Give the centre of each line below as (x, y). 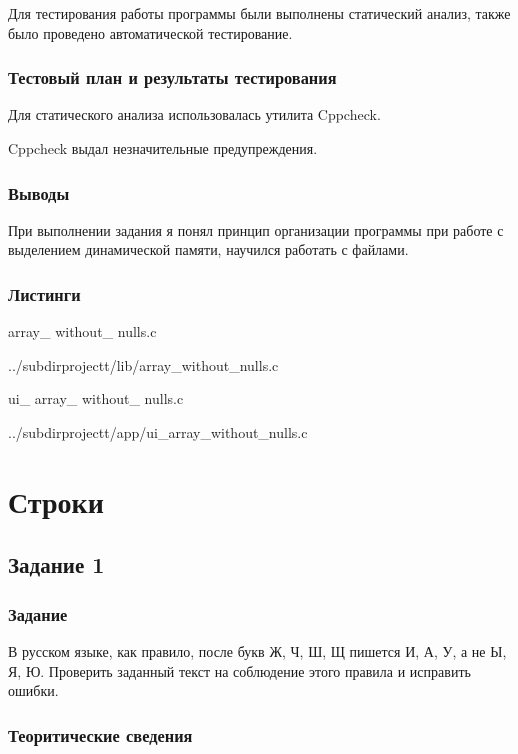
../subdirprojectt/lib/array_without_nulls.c (143, 364)
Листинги (44, 293)
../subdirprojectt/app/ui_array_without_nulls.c (158, 432)
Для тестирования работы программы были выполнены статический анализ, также (259, 13)
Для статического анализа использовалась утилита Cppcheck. (194, 114)
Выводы (39, 192)
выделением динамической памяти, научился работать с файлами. (208, 249)
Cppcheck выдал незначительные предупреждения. (163, 148)
